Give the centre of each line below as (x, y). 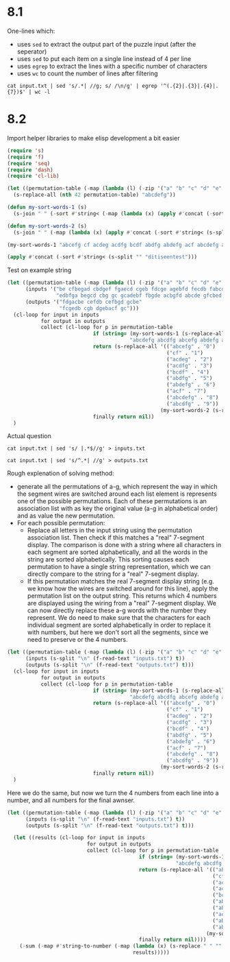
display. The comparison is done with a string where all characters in (124, 545)
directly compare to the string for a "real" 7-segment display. (113, 574)
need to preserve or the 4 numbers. (77, 640)
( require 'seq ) (29, 163)
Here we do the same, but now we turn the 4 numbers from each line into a (113, 793)
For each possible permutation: (61, 523)
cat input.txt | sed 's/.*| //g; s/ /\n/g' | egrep (82, 86)
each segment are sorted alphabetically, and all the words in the (117, 552)
